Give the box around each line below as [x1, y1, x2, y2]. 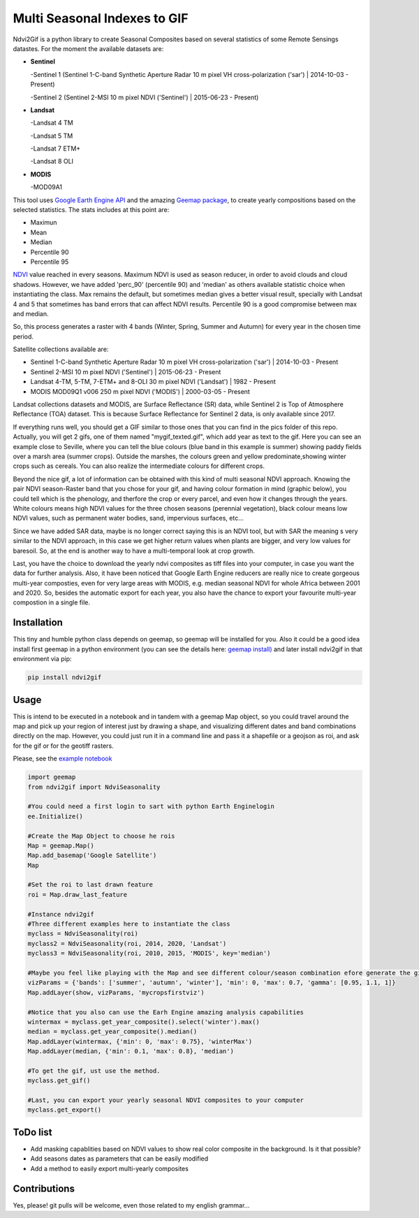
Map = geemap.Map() [27, 842, 94, 849]
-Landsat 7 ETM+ [30, 144, 81, 153]
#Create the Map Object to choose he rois [27, 832, 175, 840]
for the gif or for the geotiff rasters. [13, 742, 115, 750]
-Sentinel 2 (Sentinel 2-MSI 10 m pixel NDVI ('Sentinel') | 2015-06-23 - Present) [30, 93, 259, 101]
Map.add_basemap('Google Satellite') [27, 851, 157, 860]
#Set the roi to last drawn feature [27, 881, 154, 888]
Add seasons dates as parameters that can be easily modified [30, 1154, 209, 1163]
